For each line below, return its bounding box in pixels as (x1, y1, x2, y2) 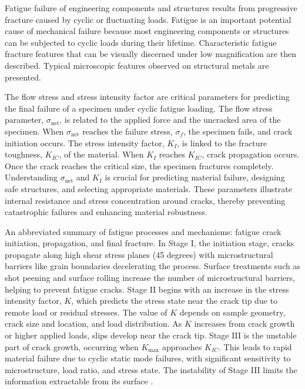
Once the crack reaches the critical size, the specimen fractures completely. (5, 159, 274, 172)
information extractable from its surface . (5, 375, 153, 387)
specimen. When (5, 125, 64, 137)
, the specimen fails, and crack (183, 125, 293, 137)
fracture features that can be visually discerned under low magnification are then (5, 48, 296, 60)
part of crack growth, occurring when (5, 340, 139, 353)
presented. (5, 71, 41, 83)
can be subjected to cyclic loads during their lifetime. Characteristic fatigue (5, 36, 277, 48)
